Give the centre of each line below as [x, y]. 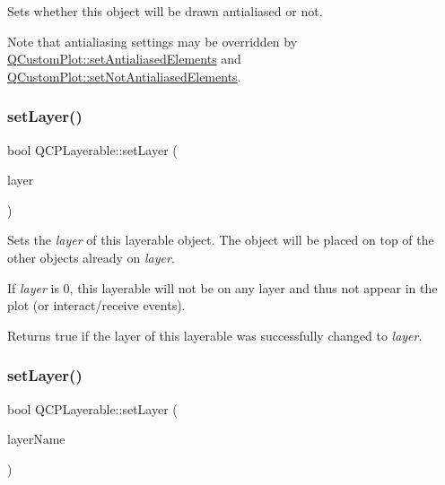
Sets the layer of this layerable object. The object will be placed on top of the [221, 240]
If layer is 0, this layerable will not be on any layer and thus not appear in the [222, 287]
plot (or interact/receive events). [96, 305]
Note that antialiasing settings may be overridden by [153, 41]
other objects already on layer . [91, 257]
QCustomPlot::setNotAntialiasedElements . [124, 76]
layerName [36, 439]
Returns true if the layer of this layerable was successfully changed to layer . [215, 335]
